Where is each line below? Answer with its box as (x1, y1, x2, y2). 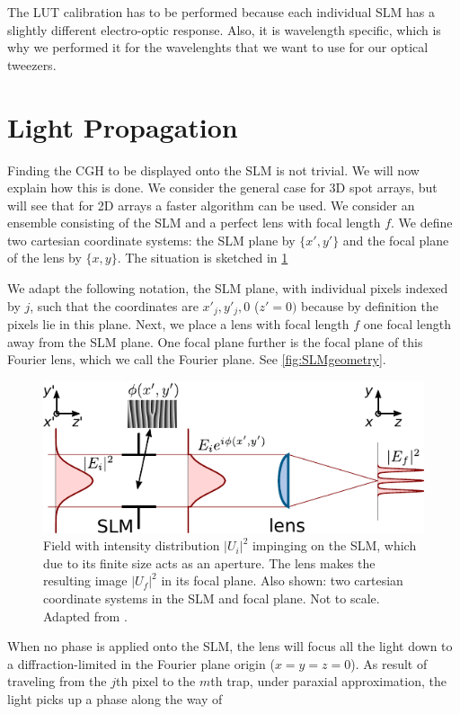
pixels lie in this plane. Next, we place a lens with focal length (7, 315, 349, 334)
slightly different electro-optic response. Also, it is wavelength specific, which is (7, 20, 441, 39)
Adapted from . (43, 606, 128, 625)
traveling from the (7, 672, 107, 691)
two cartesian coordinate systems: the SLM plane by (7, 230, 296, 249)
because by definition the (301, 296, 438, 315)
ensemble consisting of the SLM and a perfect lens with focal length (7, 213, 381, 232)
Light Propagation (7, 108, 238, 145)
